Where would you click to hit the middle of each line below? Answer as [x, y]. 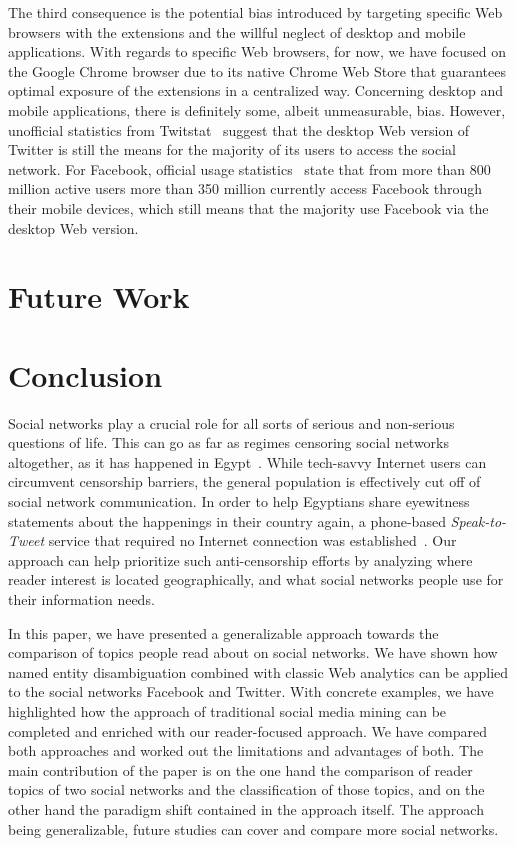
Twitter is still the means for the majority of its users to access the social [232, 149]
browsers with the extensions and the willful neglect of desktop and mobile [237, 31]
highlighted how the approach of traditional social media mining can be [227, 710]
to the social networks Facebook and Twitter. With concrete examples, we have [251, 691]
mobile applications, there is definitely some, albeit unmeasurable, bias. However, [257, 109]
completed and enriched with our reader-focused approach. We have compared [248, 730]
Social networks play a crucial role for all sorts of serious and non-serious [231, 422]
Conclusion [85, 374]
